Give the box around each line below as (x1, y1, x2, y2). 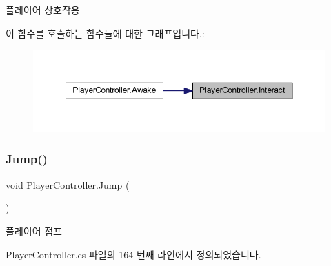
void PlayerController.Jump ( (6, 177, 130, 192)
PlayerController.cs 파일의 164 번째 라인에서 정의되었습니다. (6, 247, 261, 261)
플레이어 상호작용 (6, 3, 80, 17)
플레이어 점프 (6, 223, 62, 238)
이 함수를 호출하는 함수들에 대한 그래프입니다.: (6, 25, 205, 40)
